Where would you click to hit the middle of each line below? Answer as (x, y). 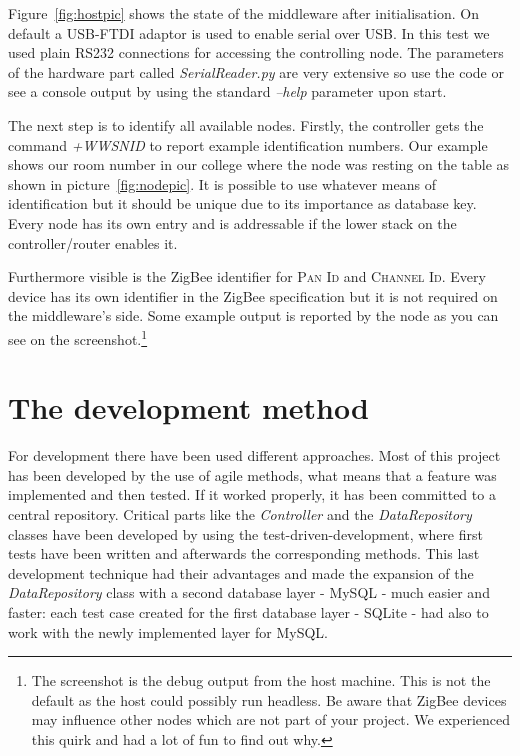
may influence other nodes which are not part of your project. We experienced (271, 719)
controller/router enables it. (93, 242)
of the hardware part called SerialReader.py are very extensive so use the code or (256, 71)
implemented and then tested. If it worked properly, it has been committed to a (252, 494)
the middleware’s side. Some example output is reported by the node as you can (253, 315)
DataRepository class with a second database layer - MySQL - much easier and (249, 592)
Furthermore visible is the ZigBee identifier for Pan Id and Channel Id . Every (247, 276)
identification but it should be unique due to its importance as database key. (242, 203)
